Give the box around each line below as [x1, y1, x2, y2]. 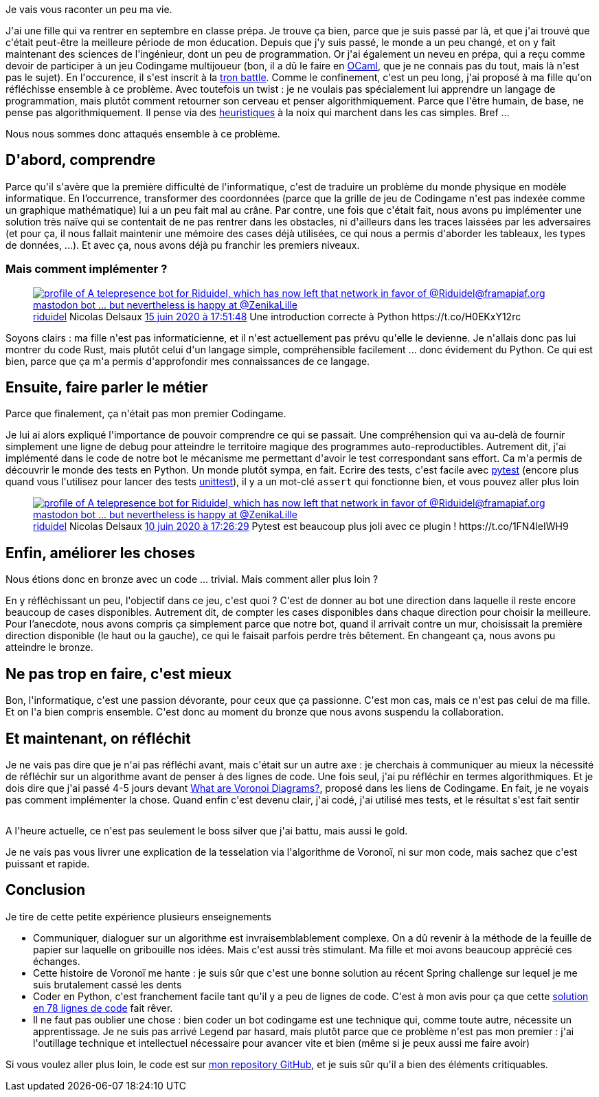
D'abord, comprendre [5, 151, 156, 169]
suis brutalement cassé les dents [33, 978, 182, 990]
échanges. [33, 955, 80, 967]
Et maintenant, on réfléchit [5, 729, 191, 747]
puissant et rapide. [5, 857, 90, 869]
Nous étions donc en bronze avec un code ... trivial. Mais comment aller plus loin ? [5, 573, 378, 586]
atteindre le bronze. [5, 641, 93, 654]
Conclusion [5, 881, 86, 899]
